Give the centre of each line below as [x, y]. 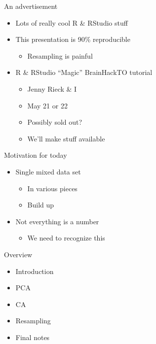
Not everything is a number [57, 221]
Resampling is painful [60, 55]
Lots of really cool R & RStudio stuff [72, 22]
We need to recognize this [66, 238]
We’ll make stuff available [66, 138]
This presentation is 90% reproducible [73, 39]
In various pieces [52, 188]
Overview [18, 254]
